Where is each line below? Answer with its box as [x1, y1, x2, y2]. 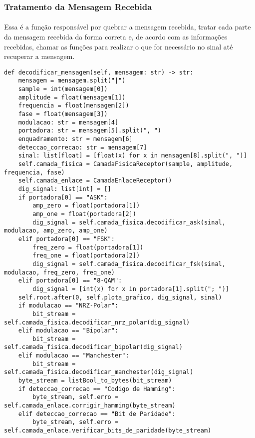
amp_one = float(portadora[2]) [32, 210, 136, 217]
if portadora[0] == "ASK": [18, 193, 108, 201]
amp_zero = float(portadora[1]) [32, 202, 140, 209]
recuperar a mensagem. [4, 51, 75, 61]
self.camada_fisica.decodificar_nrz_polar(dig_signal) [4, 318, 190, 326]
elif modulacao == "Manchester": [18, 352, 129, 359]
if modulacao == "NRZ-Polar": [18, 302, 119, 309]
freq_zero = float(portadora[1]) [32, 243, 144, 251]
